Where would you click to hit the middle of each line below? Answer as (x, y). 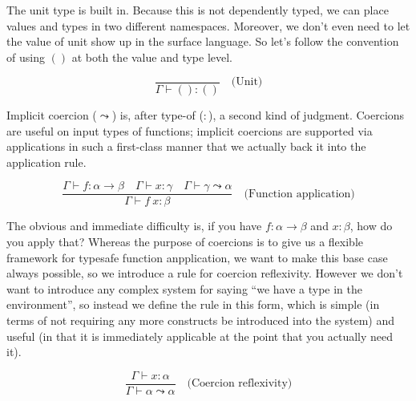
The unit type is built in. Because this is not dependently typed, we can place (198, 10)
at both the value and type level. (152, 57)
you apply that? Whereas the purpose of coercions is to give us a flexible (185, 241)
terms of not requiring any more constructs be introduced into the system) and (201, 320)
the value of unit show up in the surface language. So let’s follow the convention (203, 41)
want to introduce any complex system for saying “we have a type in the (184, 288)
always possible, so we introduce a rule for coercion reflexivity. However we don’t (205, 273)
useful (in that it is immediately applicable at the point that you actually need (200, 336)
